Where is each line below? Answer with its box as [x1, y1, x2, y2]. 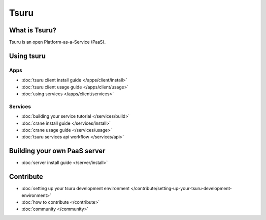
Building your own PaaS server [9, 147, 105, 155]
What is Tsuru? [9, 26, 57, 34]
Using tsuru [9, 52, 46, 60]
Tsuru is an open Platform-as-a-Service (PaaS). [9, 39, 106, 45]
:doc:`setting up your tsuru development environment [21, 186, 130, 192]
